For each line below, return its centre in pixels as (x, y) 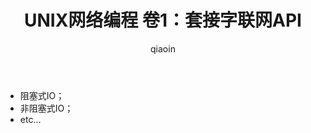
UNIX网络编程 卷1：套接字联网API (163, 20)
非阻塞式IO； (46, 108)
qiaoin (163, 48)
